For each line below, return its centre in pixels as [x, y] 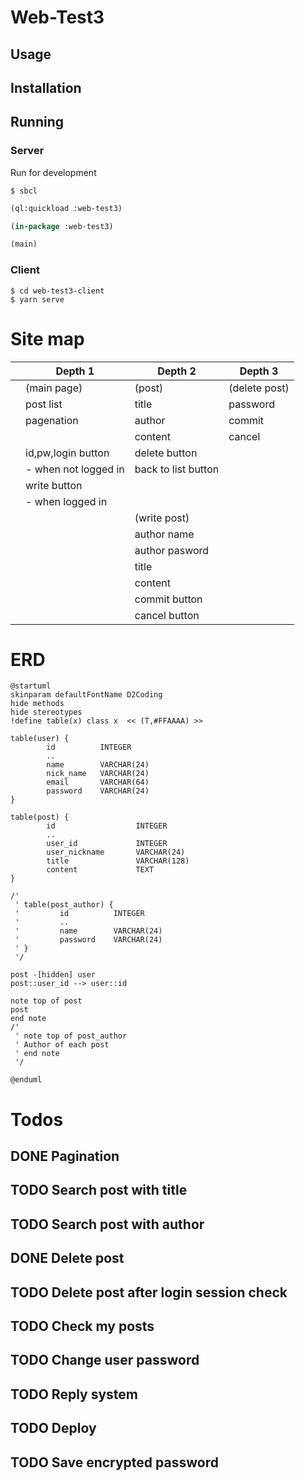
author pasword [172, 550]
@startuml [31, 686]
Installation [46, 87]
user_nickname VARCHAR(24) [116, 852]
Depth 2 [177, 371]
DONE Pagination [65, 1156]
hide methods [37, 704]
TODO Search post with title [99, 1190]
